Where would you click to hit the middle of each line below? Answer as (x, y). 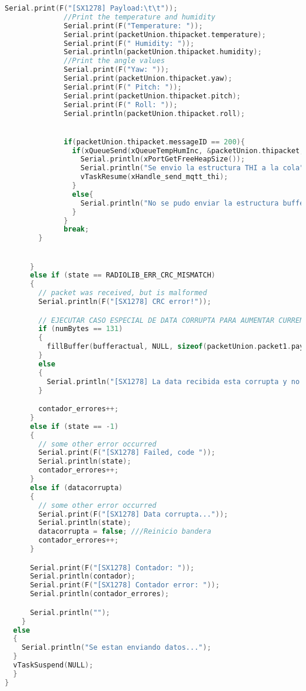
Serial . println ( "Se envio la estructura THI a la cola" (192, 168)
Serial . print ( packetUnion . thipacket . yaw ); (148, 78)
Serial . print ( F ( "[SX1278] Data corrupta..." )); (133, 514)
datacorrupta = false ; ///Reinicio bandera (125, 532)
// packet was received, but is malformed (123, 293)
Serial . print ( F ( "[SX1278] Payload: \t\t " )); (91, 8)
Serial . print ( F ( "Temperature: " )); (133, 26)
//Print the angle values (114, 61)
